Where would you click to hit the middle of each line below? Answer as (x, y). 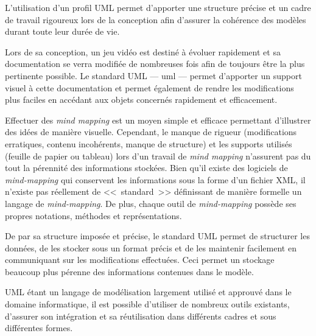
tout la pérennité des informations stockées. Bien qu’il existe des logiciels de (146, 168)
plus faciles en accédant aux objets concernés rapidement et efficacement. (141, 100)
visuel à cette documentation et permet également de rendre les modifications (149, 87)
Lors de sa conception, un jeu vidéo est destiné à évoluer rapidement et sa (143, 51)
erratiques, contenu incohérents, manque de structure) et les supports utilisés (149, 143)
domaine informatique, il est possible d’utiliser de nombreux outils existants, (147, 304)
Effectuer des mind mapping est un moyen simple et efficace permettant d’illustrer (158, 120)
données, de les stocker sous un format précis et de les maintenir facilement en (151, 247)
